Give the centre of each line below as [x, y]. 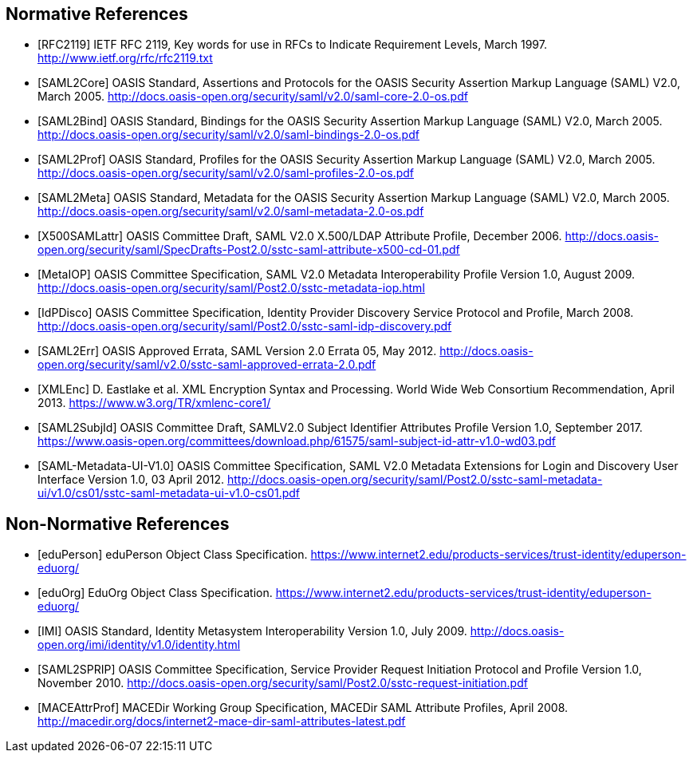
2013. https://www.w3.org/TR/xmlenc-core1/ [154, 403]
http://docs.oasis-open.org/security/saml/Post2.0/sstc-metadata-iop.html [231, 288]
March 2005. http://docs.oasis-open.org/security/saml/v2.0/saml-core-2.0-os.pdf [253, 97]
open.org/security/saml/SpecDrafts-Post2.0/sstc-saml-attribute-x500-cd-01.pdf [249, 250]
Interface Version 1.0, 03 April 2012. [131, 480]
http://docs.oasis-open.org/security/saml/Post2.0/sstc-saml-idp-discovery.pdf [245, 326]
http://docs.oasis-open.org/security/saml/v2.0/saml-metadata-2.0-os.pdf [231, 211]
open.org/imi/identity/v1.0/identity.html [139, 645]
